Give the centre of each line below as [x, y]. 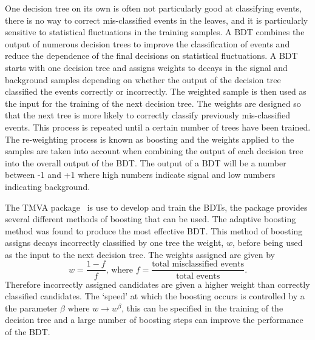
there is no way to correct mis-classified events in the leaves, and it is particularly [157, 20]
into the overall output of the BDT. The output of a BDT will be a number [146, 162]
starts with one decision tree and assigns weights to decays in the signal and [146, 67]
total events [198, 276]
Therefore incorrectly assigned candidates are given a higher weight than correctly [157, 284]
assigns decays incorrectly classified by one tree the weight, [114, 243]
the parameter [31, 308]
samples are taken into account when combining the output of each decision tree [154, 151]
